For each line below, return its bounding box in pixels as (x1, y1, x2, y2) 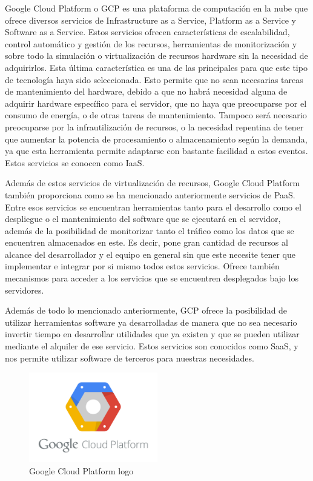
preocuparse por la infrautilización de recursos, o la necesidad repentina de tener (5, 120, 304, 133)
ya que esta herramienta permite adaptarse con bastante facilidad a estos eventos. (5, 144, 308, 157)
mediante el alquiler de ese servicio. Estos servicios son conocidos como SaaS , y (5, 340, 298, 352)
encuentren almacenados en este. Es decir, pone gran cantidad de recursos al (5, 236, 288, 249)
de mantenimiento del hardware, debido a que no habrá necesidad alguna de (5, 85, 288, 98)
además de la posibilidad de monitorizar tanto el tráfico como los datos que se (5, 224, 294, 237)
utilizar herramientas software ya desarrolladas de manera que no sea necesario (5, 315, 297, 328)
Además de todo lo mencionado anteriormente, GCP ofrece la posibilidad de (5, 304, 288, 317)
